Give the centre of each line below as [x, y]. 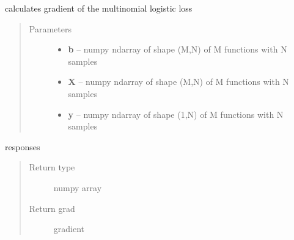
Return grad [52, 208]
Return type [52, 167]
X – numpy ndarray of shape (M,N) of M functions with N [178, 82]
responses [23, 146]
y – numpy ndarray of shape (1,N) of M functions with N [176, 114]
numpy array [78, 187]
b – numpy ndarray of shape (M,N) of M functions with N [178, 49]
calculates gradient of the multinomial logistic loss [99, 8]
